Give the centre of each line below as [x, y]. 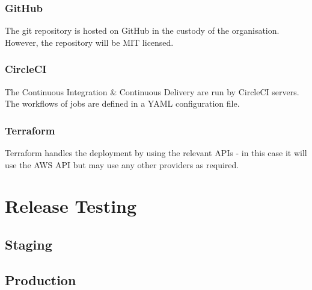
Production [41, 279]
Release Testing [71, 206]
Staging [29, 244]
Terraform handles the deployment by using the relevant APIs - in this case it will [156, 153]
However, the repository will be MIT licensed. [89, 42]
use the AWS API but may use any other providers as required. [122, 164]
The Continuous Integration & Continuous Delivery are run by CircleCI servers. [152, 91]
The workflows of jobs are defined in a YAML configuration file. [122, 103]
